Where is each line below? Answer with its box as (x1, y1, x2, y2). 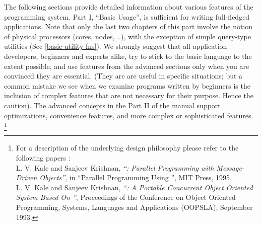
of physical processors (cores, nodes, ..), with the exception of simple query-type (4, 31, 251, 41)
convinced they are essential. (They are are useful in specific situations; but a (4, 70, 243, 81)
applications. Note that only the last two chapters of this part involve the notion (4, 21, 253, 32)
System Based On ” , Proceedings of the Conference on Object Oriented (16, 192, 236, 202)
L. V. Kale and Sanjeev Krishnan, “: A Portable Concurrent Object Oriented (16, 182, 253, 192)
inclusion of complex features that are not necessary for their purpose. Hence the (4, 90, 253, 101)
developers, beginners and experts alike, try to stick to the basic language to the (4, 50, 252, 61)
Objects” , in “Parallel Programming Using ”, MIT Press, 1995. (39, 172, 232, 183)
